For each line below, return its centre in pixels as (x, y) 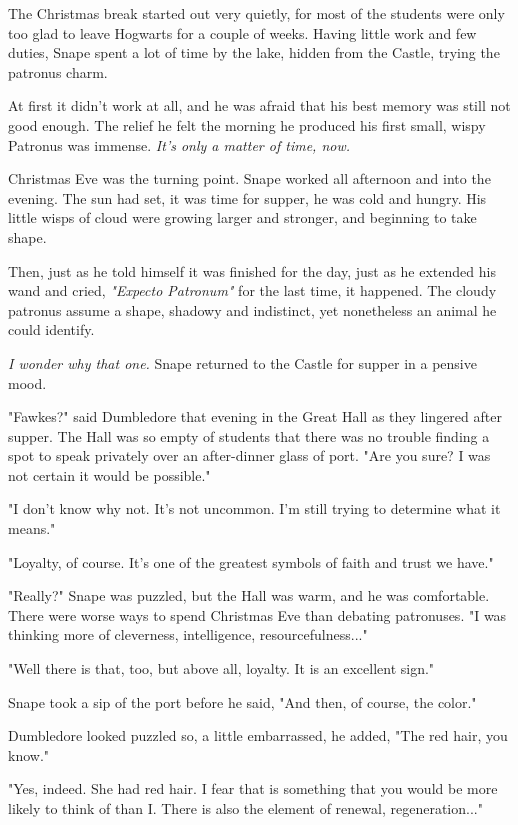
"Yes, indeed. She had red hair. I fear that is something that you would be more (253, 788)
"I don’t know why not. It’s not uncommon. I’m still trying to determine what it (254, 508)
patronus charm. (58, 71)
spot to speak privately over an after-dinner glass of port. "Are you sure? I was (249, 455)
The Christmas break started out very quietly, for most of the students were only (256, 13)
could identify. (51, 329)
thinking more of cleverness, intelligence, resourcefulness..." (188, 634)
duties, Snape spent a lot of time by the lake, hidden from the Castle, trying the (254, 52)
